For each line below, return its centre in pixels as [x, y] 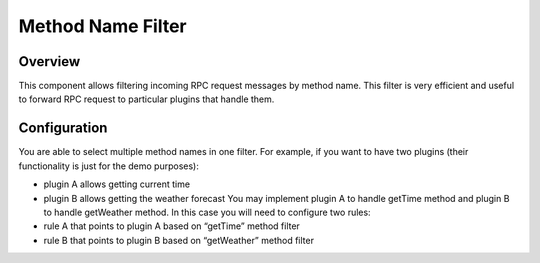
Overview [49, 61]
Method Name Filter [102, 26]
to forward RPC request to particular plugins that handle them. [146, 99]
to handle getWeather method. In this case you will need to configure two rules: [207, 212]
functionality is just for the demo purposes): [109, 166]
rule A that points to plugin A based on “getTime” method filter [171, 226]
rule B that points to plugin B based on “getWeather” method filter [179, 240]
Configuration [63, 128]
